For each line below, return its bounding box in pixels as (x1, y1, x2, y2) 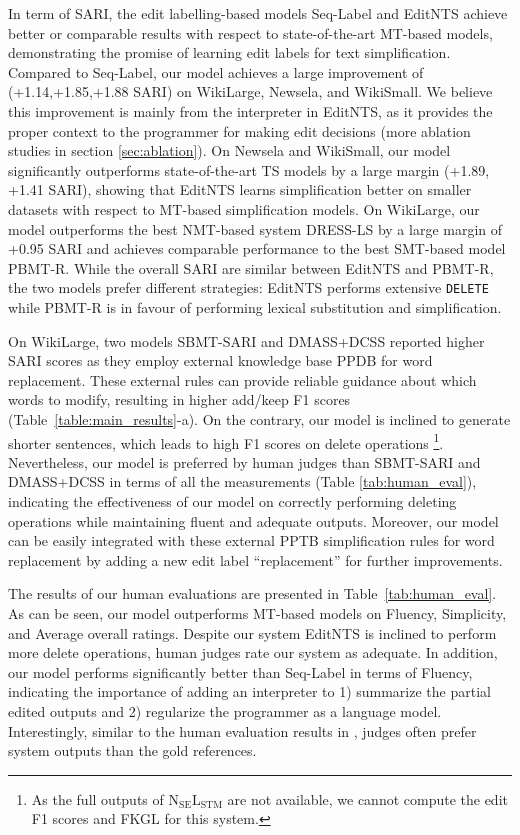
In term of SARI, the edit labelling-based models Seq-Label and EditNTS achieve (8, 3, 508, 23)
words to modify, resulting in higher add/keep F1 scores (8, 389, 351, 410)
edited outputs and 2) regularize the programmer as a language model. (8, 700, 442, 721)
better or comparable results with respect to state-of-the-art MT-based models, (8, 22, 493, 43)
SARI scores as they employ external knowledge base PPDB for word (8, 350, 433, 371)
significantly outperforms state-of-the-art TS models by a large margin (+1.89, (8, 159, 490, 180)
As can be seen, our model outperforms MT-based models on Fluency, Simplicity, (8, 602, 507, 623)
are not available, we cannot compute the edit (227, 788, 508, 809)
